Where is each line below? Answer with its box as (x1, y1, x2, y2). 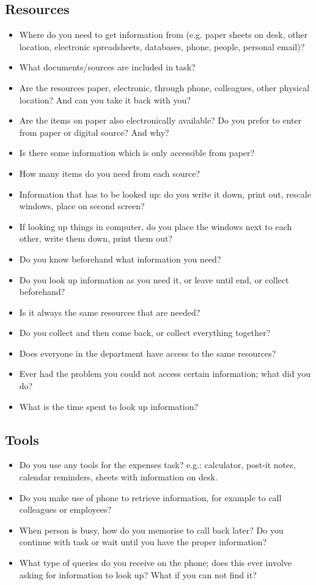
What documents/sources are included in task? (19, 61, 196, 73)
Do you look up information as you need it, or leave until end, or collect (19, 273, 289, 286)
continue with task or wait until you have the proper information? (19, 535, 267, 548)
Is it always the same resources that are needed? (19, 305, 200, 318)
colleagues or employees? (19, 503, 112, 516)
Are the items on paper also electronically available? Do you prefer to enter (19, 114, 302, 127)
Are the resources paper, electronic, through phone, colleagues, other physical (19, 81, 310, 94)
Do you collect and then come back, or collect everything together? (19, 326, 271, 339)
